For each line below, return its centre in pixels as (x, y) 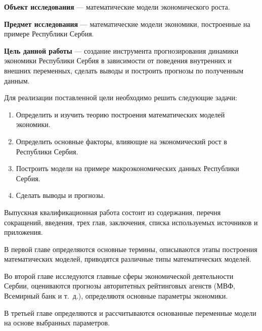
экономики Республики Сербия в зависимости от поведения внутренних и (118, 60)
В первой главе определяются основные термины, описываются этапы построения (131, 249)
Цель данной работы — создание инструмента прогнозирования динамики (121, 50)
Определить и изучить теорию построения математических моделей (120, 114)
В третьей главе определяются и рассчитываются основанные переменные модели (130, 313)
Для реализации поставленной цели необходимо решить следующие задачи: (121, 97)
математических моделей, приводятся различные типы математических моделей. (128, 259)
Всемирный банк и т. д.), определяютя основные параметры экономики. (116, 296)
